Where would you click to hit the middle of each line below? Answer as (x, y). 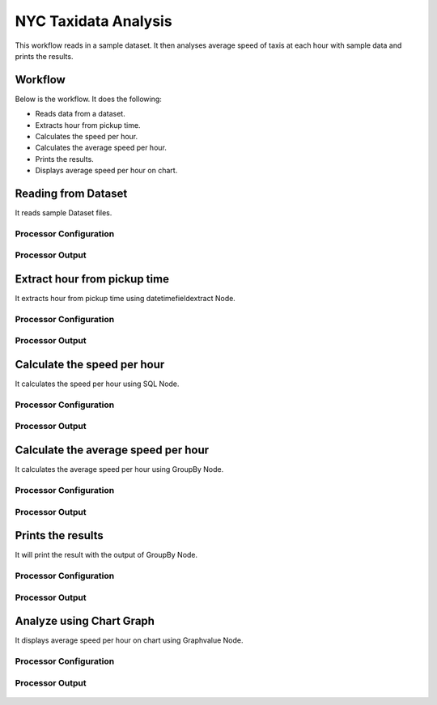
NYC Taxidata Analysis (94, 21)
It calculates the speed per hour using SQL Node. (97, 384)
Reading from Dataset (71, 193)
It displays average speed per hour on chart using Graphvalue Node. (129, 640)
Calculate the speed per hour (90, 365)
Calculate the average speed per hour (112, 450)
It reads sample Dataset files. (64, 213)
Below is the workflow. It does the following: (88, 99)
